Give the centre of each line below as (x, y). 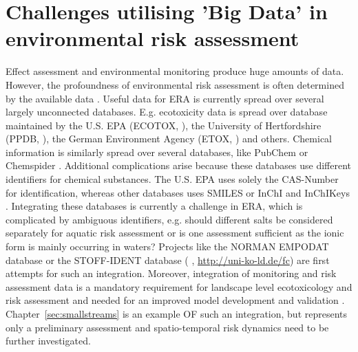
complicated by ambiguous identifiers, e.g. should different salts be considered (169, 219)
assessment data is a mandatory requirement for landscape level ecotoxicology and (179, 286)
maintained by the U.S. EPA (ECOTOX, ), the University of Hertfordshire (164, 125)
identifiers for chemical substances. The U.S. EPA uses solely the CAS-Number (172, 179)
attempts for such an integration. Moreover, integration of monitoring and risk (171, 273)
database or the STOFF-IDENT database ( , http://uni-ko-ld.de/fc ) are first (168, 260)
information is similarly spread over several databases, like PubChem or (157, 152)
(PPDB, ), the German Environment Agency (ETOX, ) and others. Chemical (169, 139)
